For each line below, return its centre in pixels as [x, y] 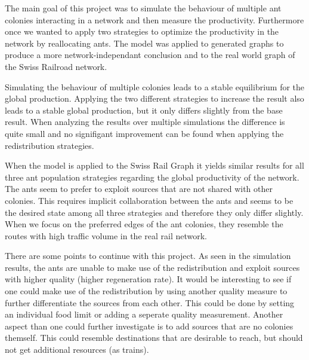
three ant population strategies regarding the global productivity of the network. [152, 177]
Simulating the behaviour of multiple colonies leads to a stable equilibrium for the [155, 86]
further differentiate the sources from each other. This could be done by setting [150, 302]
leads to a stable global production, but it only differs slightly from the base [144, 110]
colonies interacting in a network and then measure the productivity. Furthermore [154, 19]
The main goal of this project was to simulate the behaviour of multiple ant [143, 8]
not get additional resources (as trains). [77, 350]
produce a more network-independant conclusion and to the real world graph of [150, 55]
